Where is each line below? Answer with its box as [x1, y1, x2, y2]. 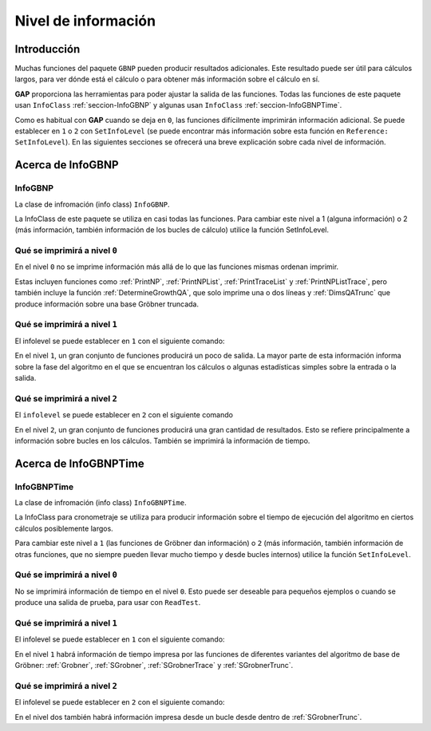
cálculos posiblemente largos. [14, 524, 113, 533]
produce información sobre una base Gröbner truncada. [14, 299, 200, 309]
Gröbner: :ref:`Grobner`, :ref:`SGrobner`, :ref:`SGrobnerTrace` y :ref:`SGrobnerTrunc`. [14, 661, 294, 670]
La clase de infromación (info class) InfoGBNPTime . [14, 498, 187, 508]
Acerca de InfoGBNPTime [14, 456, 144, 470]
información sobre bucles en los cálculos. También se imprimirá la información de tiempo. [14, 436, 310, 445]
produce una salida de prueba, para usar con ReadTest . [14, 598, 201, 607]
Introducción [14, 42, 81, 56]
